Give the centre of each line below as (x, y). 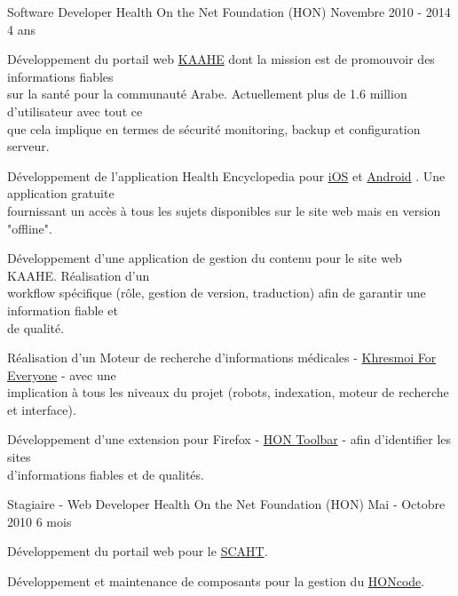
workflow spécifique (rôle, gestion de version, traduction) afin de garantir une (217, 293)
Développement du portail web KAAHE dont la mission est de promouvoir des (221, 59)
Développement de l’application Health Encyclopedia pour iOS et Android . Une (226, 175)
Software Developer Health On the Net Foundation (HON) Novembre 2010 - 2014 (229, 12)
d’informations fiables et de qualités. (106, 474)
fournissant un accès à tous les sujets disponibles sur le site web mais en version (224, 210)
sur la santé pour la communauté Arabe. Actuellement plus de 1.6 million (207, 94)
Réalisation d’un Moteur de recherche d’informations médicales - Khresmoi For (222, 358)
